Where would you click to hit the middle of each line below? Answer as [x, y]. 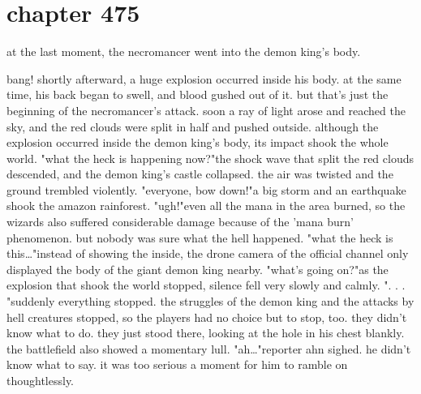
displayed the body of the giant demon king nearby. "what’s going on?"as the [198, 269]
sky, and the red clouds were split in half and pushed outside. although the [193, 126]
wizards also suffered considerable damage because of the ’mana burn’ [180, 222]
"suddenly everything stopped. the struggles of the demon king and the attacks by [210, 301]
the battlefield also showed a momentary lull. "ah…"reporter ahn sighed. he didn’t [209, 348]
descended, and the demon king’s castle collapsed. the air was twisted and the [200, 174]
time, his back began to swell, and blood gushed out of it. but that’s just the [198, 94]
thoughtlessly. [41, 380]
